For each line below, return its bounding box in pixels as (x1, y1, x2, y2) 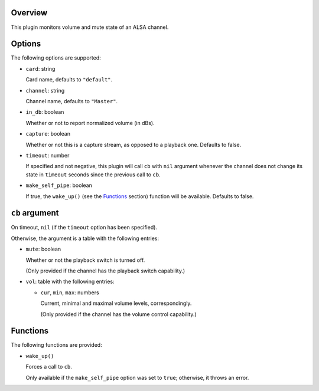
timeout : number (25, 152, 70, 159)
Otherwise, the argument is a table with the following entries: (11, 235, 159, 242)
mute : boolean (25, 245, 61, 253)
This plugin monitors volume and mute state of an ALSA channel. (11, 24, 169, 31)
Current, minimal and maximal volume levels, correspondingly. (40, 300, 192, 307)
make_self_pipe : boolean (25, 182, 93, 189)
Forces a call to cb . (25, 363, 72, 370)
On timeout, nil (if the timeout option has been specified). (11, 224, 158, 231)
